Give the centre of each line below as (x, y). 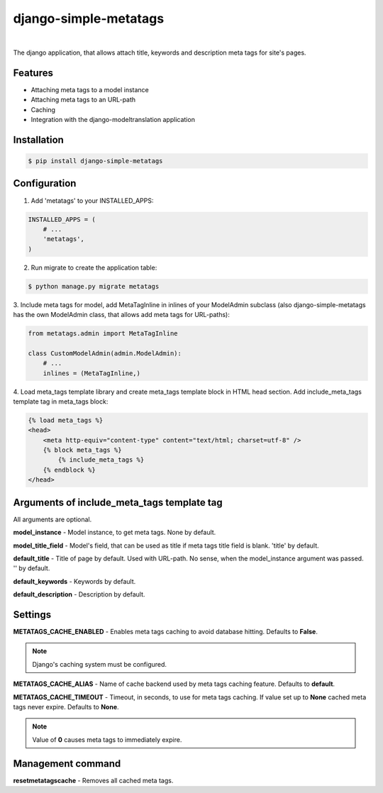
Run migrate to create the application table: (94, 267)
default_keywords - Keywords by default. (74, 581)
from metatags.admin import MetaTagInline (103, 333)
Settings (32, 615)
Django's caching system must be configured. (99, 664)
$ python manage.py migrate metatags (94, 286)
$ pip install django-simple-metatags (95, 161)
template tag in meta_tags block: (61, 401)
